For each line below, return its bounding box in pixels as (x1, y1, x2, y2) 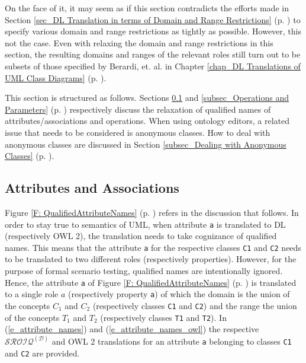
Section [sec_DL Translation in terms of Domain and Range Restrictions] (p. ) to (5, 13, 301, 26)
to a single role (5, 288, 59, 300)
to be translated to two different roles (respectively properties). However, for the (5, 253, 297, 265)
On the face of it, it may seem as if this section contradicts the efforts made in (5, 2, 289, 14)
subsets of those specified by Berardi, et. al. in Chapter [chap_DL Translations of (5, 59, 301, 72)
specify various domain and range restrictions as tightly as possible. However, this (5, 25, 301, 37)
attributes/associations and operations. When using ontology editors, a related (5, 114, 290, 127)
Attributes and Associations (5, 179, 179, 197)
